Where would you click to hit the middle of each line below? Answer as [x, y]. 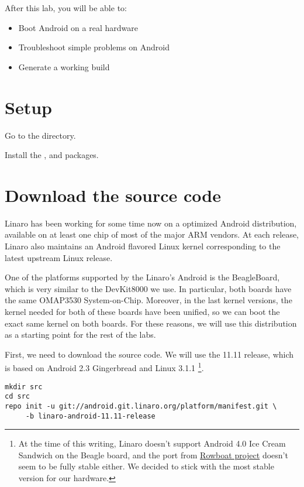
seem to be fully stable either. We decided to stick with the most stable [146, 466]
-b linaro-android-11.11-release [90, 416]
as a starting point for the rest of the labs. [80, 335]
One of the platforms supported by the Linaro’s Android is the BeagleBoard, [142, 277]
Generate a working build [64, 66]
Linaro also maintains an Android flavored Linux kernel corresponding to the [143, 246]
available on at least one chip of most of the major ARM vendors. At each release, [152, 234]
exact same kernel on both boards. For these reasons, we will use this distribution [151, 323]
